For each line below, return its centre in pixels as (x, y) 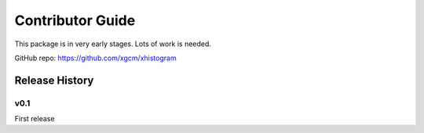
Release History (54, 80)
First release (35, 119)
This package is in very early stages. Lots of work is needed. (113, 44)
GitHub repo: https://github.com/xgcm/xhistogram (95, 58)
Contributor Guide (75, 20)
